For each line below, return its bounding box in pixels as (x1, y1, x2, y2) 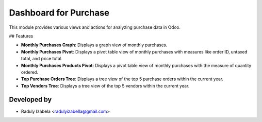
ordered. (21, 69, 38, 75)
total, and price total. (21, 56, 63, 62)
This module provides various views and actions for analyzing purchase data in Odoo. (9, 24, 180, 30)
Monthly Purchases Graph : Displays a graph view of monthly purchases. (21, 42, 167, 48)
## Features (9, 33, 33, 39)
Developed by (9, 95, 52, 104)
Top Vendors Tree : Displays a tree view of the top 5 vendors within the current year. (21, 83, 190, 88)
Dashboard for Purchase (9, 7, 110, 18)
